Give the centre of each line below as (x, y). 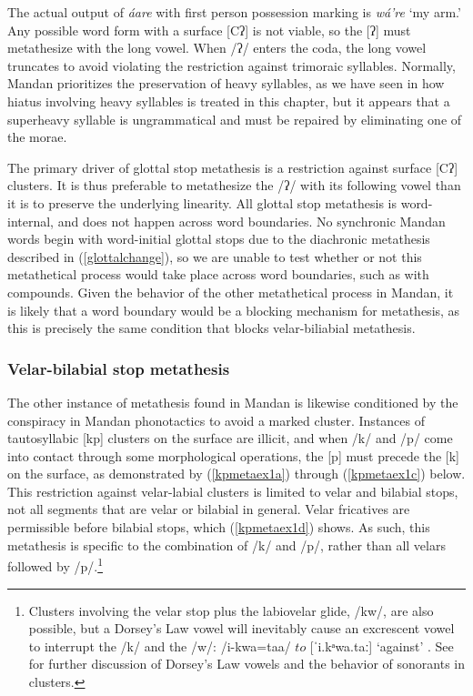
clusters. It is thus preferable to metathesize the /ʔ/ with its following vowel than (234, 185)
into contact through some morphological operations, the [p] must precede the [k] (233, 455)
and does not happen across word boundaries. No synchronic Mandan (252, 221)
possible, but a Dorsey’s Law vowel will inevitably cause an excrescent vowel (242, 628)
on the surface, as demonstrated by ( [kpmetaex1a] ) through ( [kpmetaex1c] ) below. (236, 474)
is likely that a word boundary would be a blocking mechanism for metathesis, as (234, 310)
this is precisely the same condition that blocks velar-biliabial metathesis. (211, 328)
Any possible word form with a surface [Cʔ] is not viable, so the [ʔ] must (209, 30)
